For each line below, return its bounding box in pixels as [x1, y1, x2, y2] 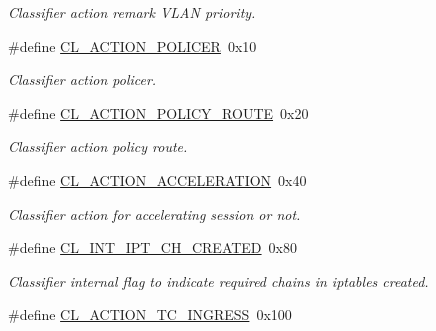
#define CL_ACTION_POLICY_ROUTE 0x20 [8, 102, 309, 123]
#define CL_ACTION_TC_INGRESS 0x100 [8, 304, 292, 325]
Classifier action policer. [8, 69, 157, 90]
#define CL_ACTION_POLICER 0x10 [8, 35, 257, 56]
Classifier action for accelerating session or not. [8, 203, 301, 224]
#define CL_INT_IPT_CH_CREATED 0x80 [8, 237, 297, 258]
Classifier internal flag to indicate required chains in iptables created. [8, 270, 429, 291]
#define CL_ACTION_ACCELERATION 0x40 [8, 169, 307, 190]
